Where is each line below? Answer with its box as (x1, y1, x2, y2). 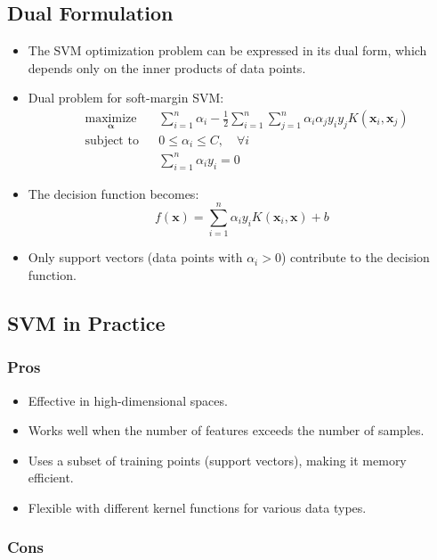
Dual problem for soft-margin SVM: (28, 88, 224, 107)
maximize (85, 112, 137, 125)
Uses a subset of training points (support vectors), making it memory (28, 450, 407, 469)
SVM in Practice (7, 309, 166, 336)
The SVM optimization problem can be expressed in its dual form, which (28, 41, 427, 60)
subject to (85, 134, 139, 147)
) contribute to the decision (280, 248, 430, 267)
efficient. (28, 468, 74, 487)
